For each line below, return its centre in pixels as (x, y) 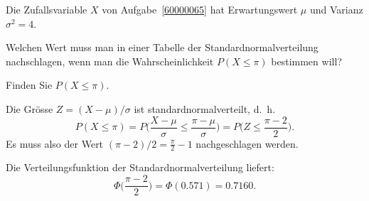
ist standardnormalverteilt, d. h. (205, 108)
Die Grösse (30, 108)
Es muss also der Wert (55, 143)
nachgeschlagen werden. (247, 143)
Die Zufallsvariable (47, 9)
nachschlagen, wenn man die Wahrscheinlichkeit (110, 61)
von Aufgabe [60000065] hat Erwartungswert (200, 9)
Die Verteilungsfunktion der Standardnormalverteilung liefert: (140, 167)
